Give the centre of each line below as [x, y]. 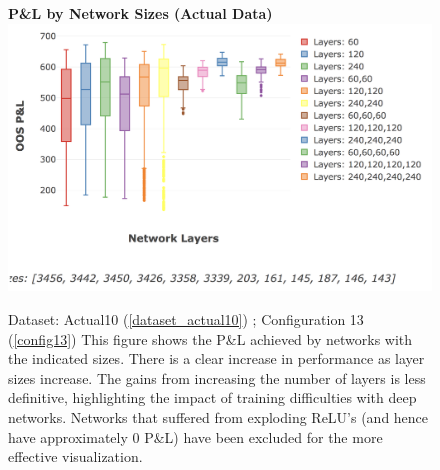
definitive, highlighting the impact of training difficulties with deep [212, 397]
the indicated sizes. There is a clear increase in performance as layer [216, 358]
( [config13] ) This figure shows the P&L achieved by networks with [210, 338]
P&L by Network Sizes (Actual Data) [140, 13]
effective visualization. [75, 456]
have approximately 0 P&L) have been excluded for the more [195, 436]
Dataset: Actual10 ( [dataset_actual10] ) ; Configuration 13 [186, 319]
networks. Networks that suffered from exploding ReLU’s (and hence [218, 417]
